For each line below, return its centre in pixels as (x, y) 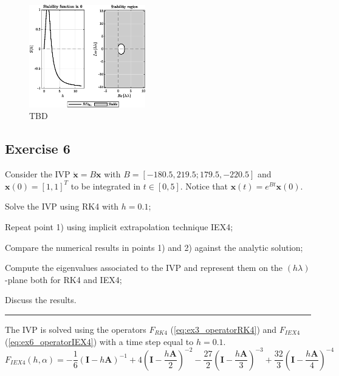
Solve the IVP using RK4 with (62, 206)
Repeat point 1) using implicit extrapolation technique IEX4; (119, 227)
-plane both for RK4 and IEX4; (63, 279)
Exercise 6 (38, 149)
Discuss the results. (41, 300)
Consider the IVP (38, 174)
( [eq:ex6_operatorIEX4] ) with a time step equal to (99, 341)
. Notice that (204, 186)
